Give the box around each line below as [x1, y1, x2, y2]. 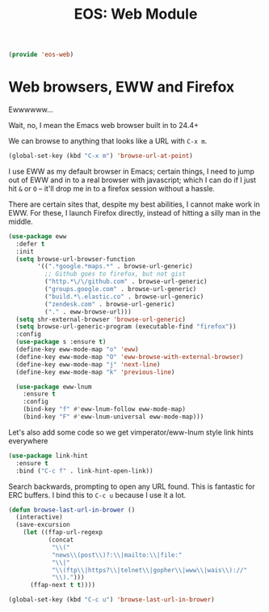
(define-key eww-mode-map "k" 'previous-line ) [15, 368, 175, 376]
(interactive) [15, 513, 63, 521]
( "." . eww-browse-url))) [44, 307, 132, 316]
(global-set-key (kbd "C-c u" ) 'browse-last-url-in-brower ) [8, 596, 216, 604]
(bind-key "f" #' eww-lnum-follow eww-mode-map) [23, 405, 186, 413]
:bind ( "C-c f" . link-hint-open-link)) [15, 467, 153, 475]
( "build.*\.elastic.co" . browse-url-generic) [44, 293, 204, 301]
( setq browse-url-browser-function [15, 255, 136, 263]
